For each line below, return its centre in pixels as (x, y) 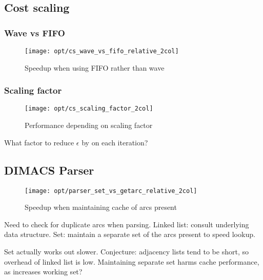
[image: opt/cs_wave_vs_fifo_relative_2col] (102, 51)
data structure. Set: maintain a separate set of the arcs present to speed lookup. (130, 234)
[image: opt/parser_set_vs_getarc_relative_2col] (111, 191)
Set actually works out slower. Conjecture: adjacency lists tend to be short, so (126, 251)
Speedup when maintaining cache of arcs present (101, 207)
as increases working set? (43, 272)
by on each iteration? (115, 142)
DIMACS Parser (49, 170)
